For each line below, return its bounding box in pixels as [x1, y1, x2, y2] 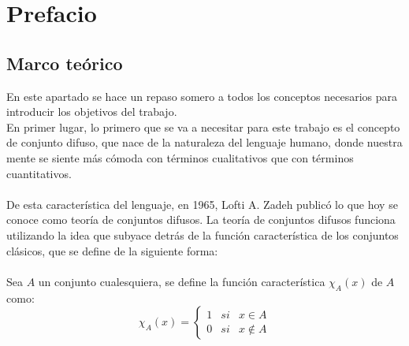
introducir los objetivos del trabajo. [6, 103, 177, 120]
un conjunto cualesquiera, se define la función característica [38, 273, 325, 289]
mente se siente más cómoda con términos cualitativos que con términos [6, 149, 354, 166]
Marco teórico [6, 50, 123, 75]
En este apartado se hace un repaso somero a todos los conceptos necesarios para [6, 87, 398, 104]
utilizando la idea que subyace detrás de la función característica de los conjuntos [6, 226, 399, 243]
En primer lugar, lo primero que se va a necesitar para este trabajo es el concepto [6, 118, 400, 135]
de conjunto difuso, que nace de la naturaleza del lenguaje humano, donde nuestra [6, 134, 403, 151]
